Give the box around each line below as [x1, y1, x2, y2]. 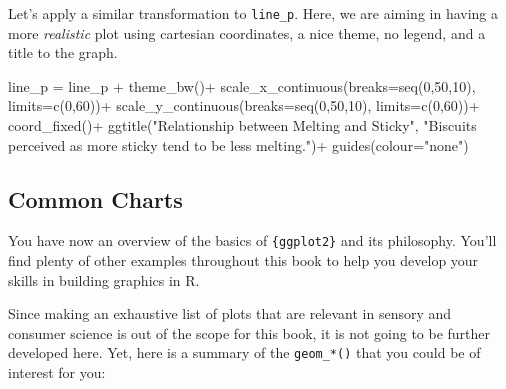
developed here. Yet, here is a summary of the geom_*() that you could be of [8, 342, 481, 363]
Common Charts [8, 183, 183, 214]
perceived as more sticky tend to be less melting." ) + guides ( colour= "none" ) [8, 134, 469, 155]
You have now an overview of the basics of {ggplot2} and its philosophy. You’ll [8, 230, 497, 251]
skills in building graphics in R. [8, 269, 200, 290]
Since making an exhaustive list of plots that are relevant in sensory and [8, 303, 452, 324]
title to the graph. [8, 42, 118, 63]
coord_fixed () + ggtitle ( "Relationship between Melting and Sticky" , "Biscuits [8, 115, 477, 136]
